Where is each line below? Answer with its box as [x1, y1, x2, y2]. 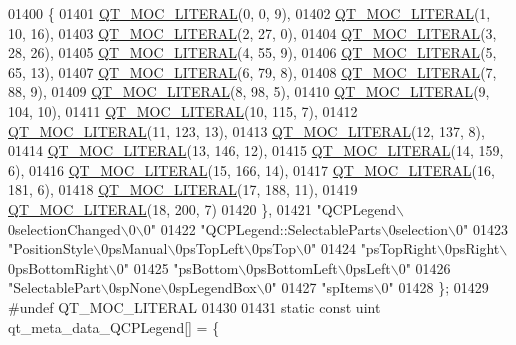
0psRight [444, 238, 500, 259]
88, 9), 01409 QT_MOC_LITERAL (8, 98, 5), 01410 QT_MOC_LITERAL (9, [8, 81, 490, 102]
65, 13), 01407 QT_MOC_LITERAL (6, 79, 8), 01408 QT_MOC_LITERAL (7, [8, 61, 497, 82]
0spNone [108, 277, 161, 298]
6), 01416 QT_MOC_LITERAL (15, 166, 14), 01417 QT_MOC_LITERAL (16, [8, 159, 495, 180]
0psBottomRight [8, 257, 109, 278]
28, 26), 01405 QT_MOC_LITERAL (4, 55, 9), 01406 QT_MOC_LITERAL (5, [8, 42, 497, 63]
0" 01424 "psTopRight [304, 238, 437, 259]
